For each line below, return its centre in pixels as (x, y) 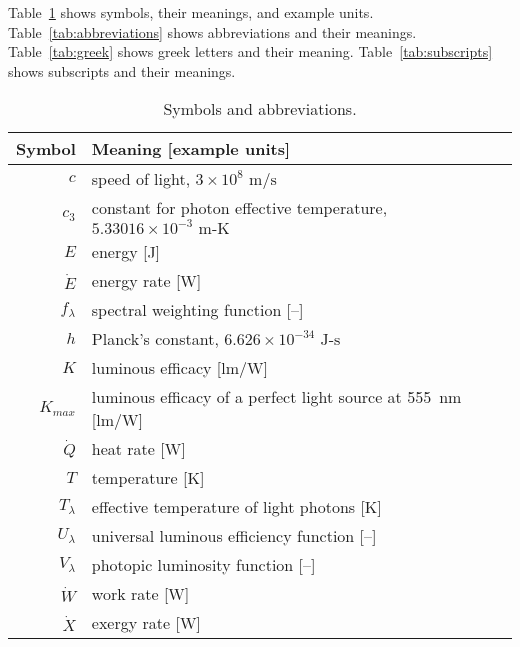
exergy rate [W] (146, 623)
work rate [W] (140, 594)
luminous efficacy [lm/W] (179, 368)
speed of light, (141, 179)
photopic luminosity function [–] (203, 565)
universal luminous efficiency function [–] (234, 536)
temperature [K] (148, 478)
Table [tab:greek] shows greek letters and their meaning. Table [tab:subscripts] (250, 51)
